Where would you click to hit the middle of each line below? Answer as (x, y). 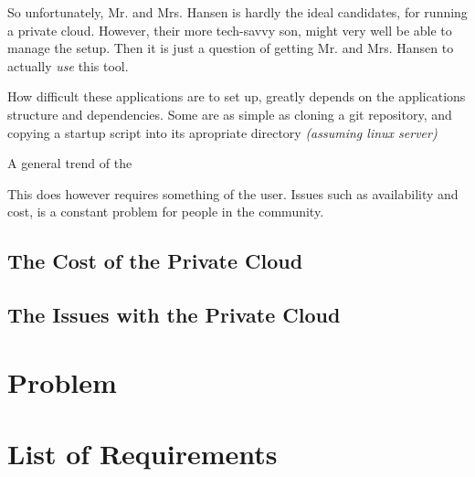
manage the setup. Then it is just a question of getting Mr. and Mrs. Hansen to (231, 48)
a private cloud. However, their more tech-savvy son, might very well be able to (230, 30)
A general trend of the (70, 163)
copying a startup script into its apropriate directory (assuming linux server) (222, 132)
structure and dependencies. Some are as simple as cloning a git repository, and (230, 114)
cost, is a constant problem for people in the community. (166, 212)
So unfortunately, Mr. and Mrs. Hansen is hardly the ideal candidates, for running (237, 12)
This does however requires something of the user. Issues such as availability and (233, 193)
